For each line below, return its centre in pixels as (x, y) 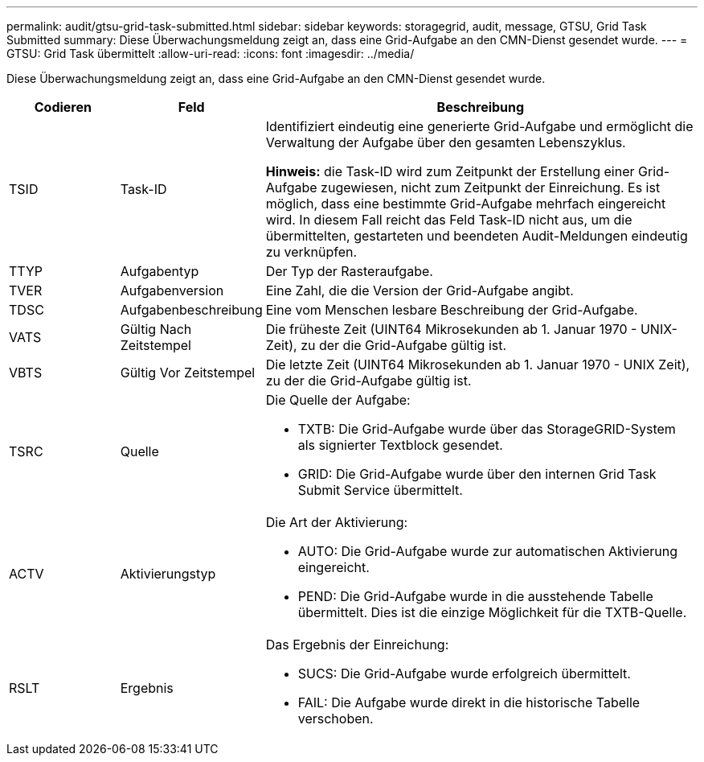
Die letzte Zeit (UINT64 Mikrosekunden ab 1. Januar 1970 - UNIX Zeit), (478, 365)
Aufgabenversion (172, 290)
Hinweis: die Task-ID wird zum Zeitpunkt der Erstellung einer (450, 171)
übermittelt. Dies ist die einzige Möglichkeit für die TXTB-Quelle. (492, 612)
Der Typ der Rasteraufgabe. (349, 271)
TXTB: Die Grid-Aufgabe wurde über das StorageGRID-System (487, 429)
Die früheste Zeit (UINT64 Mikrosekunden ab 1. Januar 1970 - (451, 329)
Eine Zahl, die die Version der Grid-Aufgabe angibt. (420, 290)
